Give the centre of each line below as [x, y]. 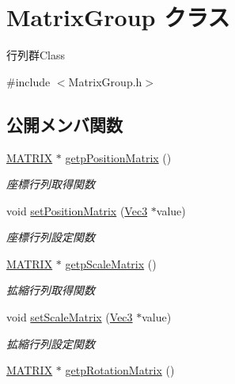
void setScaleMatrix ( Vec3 [70, 317]
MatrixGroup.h [105, 81]
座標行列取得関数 [51, 184]
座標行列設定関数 [51, 237]
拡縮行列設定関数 [51, 343]
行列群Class [36, 55]
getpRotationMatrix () [120, 370]
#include [28, 81]
